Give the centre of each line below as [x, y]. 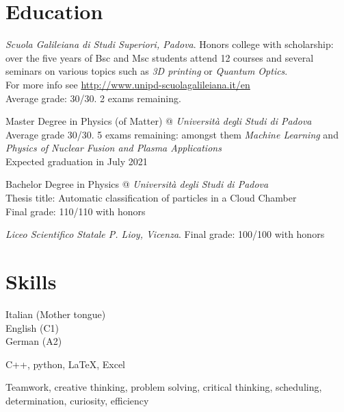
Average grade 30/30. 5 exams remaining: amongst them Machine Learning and [172, 134]
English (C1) [32, 327]
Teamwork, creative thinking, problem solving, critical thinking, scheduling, [164, 387]
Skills [31, 281]
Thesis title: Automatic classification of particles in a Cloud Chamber [151, 198]
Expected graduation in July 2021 [77, 161]
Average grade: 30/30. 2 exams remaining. [93, 98]
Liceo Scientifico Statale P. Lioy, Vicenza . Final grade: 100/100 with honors [165, 234]
